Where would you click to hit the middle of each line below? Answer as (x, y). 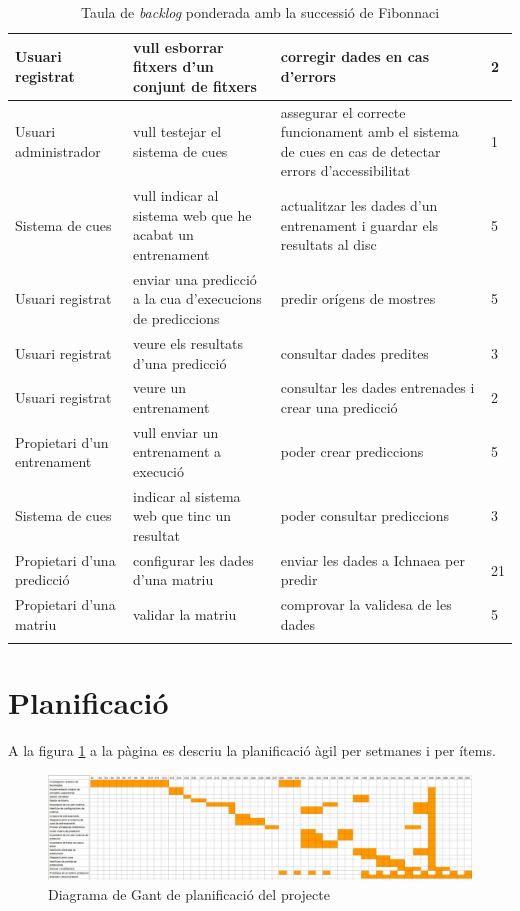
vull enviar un (176, 431)
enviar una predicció (195, 278)
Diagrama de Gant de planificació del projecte (189, 893)
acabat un (163, 234)
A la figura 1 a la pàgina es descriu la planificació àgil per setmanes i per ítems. (252, 750)
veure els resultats (188, 342)
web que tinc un (182, 515)
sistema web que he (192, 214)
